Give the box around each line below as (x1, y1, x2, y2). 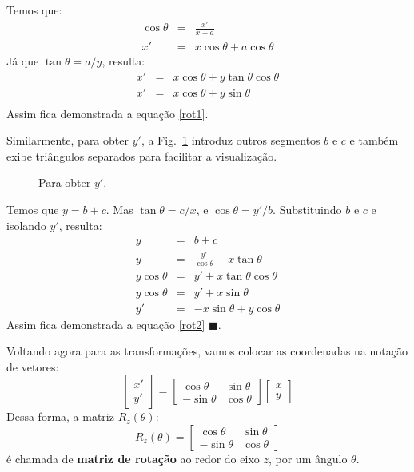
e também (349, 132, 399, 149)
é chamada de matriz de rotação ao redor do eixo (6, 450, 260, 466)
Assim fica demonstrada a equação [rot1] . (6, 105, 209, 121)
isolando (6, 216, 46, 233)
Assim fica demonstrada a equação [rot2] (6, 315, 205, 332)
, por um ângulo (268, 450, 348, 466)
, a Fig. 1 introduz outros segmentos (141, 132, 320, 149)
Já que (6, 53, 39, 69)
